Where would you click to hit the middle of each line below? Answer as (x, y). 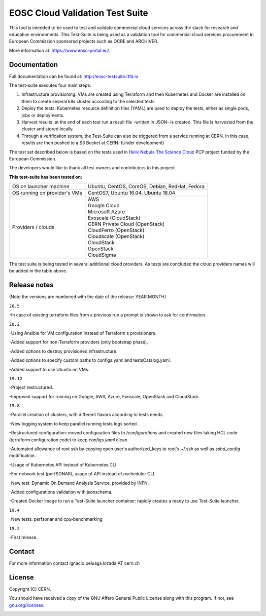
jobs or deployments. (43, 115)
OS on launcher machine (41, 187)
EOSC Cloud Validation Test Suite (79, 13)
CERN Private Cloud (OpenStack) (126, 224)
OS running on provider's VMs (47, 193)
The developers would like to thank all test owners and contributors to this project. (93, 168)
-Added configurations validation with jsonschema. (61, 492)
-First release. (23, 537)
